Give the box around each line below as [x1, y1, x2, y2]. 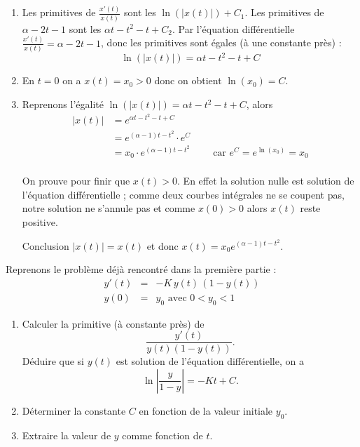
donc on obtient [154, 73, 222, 88]
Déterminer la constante [22, 403, 126, 418]
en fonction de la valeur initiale [139, 403, 273, 418]
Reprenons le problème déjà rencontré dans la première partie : [6, 262, 277, 276]
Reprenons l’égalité [22, 97, 104, 112]
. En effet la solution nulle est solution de [177, 173, 354, 188]
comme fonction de [122, 427, 203, 442]
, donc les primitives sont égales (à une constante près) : [101, 35, 342, 50]
